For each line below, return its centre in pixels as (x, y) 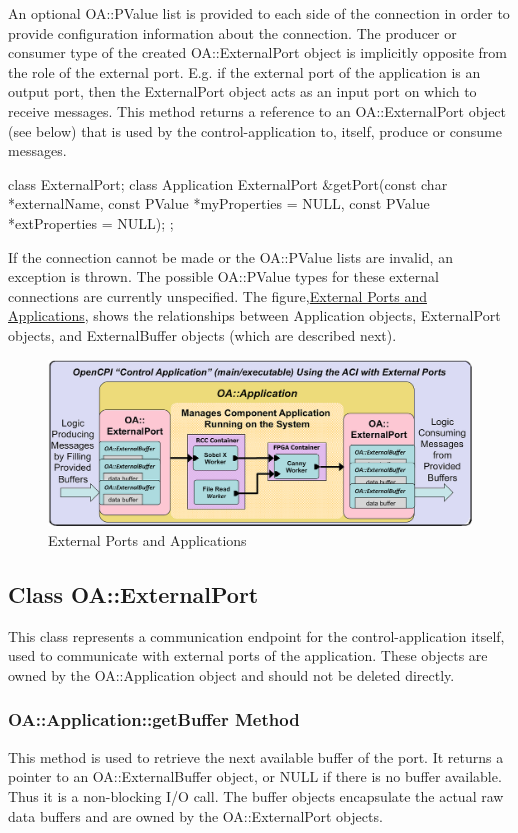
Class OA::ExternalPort (133, 593)
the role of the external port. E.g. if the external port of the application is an (244, 71)
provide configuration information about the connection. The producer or (232, 32)
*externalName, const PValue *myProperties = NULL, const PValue (219, 203)
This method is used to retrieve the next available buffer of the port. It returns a (256, 756)
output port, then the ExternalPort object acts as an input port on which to (242, 91)
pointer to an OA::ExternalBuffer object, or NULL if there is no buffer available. (255, 776)
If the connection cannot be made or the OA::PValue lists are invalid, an (230, 256)
